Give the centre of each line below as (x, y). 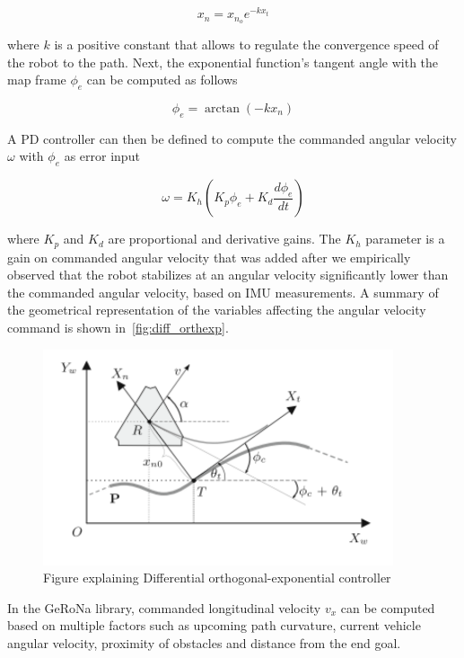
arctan (222, 108)
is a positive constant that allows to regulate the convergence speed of (246, 44)
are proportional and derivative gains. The (224, 239)
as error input (102, 156)
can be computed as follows (162, 80)
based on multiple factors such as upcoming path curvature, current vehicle (214, 625)
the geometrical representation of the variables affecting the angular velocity (217, 310)
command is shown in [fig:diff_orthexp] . (118, 327)
